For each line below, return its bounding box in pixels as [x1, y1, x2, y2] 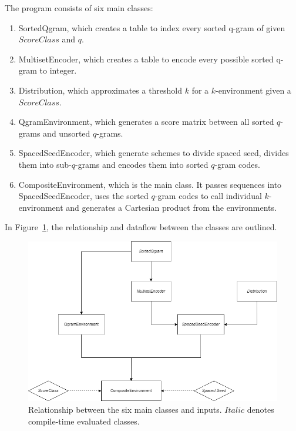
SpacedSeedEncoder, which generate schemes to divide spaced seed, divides [18, 147, 289, 159]
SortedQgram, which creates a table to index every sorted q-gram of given [18, 21, 285, 34]
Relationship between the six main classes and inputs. [28, 403, 222, 416]
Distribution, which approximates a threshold [18, 84, 183, 96]
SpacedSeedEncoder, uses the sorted [18, 190, 149, 202]
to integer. [39, 64, 77, 77]
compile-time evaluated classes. [28, 415, 140, 427]
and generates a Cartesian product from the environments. [66, 201, 277, 213]
